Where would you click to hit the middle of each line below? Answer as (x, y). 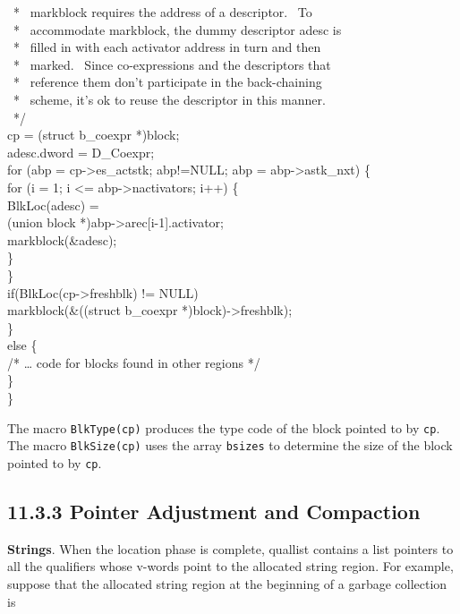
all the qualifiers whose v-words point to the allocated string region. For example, (230, 566)
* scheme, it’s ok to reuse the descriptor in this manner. (169, 99)
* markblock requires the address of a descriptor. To (162, 12)
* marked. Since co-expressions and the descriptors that (172, 64)
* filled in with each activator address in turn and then (167, 47)
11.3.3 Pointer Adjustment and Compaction (214, 512)
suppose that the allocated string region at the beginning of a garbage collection (227, 584)
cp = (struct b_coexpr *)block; (94, 135)
